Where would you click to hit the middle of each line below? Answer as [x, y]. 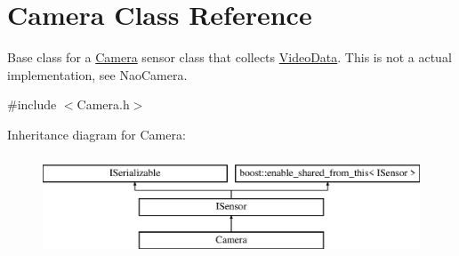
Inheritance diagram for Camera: [97, 134]
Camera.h [103, 104]
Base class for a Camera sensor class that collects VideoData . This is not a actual [229, 57]
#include [32, 104]
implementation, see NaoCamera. [97, 74]
